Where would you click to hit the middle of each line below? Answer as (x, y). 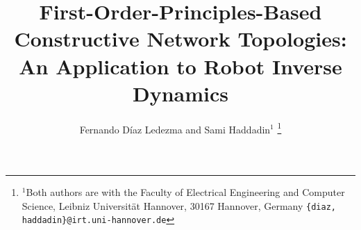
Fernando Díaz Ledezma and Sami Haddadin (175, 129)
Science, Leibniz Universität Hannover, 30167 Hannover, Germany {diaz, (179, 205)
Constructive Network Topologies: (180, 39)
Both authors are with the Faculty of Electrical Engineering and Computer (185, 191)
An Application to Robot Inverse (180, 66)
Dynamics (180, 93)
